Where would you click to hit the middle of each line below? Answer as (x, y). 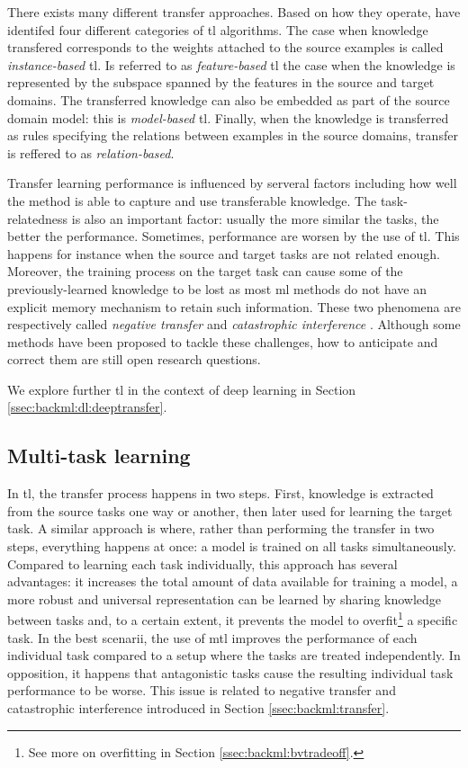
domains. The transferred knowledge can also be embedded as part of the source (229, 99)
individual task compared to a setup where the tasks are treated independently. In (234, 655)
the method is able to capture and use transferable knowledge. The (192, 200)
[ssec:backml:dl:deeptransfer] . (87, 407)
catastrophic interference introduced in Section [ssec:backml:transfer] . (198, 708)
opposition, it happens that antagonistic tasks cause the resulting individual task (230, 672)
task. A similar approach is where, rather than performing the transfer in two (221, 528)
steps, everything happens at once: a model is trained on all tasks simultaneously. (232, 546)
